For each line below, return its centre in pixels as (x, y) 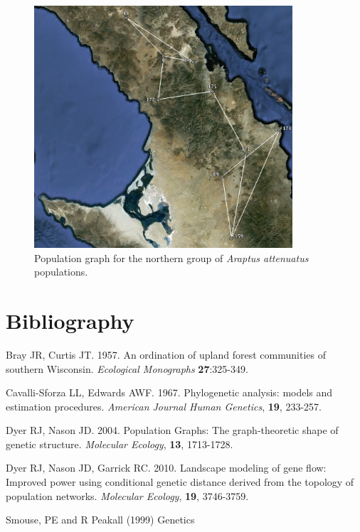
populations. (61, 272)
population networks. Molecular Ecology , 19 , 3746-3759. (127, 495)
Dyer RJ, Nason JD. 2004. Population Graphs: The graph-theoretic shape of (172, 430)
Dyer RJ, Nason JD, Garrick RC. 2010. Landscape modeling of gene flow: (166, 468)
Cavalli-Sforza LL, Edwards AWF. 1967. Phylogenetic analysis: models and (169, 392)
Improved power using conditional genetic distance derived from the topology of (180, 482)
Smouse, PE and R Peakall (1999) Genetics (100, 520)
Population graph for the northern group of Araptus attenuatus (171, 257)
